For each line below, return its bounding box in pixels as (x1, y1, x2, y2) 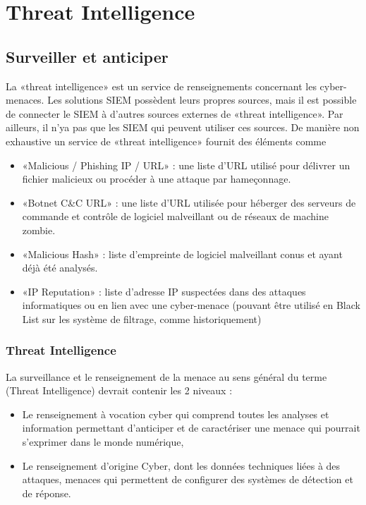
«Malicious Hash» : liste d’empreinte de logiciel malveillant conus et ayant (22, 246, 343, 261)
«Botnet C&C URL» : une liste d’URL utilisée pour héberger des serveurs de (22, 195, 356, 209)
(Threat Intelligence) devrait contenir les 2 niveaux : (6, 383, 233, 398)
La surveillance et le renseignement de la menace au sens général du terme (6, 369, 327, 384)
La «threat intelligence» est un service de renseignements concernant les (6, 78, 317, 93)
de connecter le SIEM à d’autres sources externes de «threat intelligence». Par (6, 106, 343, 121)
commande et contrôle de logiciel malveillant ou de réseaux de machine (22, 209, 329, 224)
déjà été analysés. (22, 260, 98, 275)
